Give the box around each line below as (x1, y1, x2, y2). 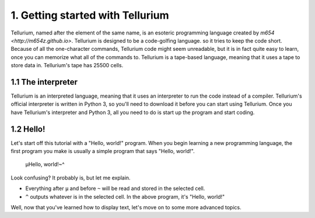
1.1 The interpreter (10, 77, 78, 87)
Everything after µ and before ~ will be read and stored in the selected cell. (25, 185, 205, 192)
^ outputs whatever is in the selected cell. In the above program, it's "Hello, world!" (25, 193, 225, 200)
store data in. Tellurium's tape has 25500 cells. (10, 62, 124, 69)
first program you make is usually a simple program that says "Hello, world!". (10, 148, 195, 155)
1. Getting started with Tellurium (10, 9, 169, 22)
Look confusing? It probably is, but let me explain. (10, 174, 131, 181)
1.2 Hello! (10, 124, 45, 134)
